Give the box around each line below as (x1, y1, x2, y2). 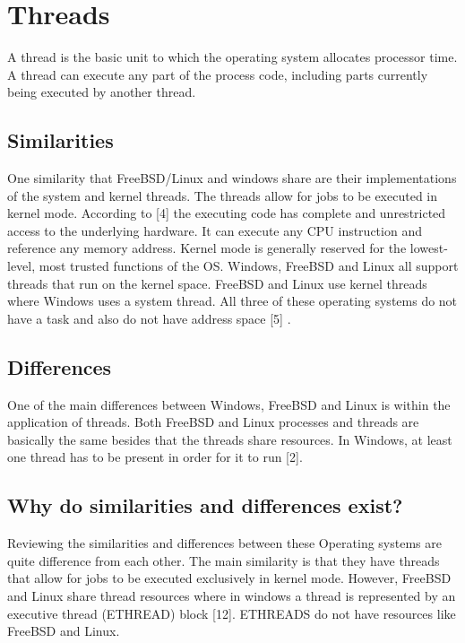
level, (7, 256, 36, 275)
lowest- (409, 239, 448, 257)
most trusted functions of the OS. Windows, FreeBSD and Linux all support (39, 256, 459, 275)
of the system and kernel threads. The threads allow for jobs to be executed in (7, 186, 438, 204)
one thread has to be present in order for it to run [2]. (7, 447, 303, 466)
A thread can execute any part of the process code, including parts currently (7, 65, 428, 83)
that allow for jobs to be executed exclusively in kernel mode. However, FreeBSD (7, 569, 452, 587)
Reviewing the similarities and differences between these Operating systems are (7, 534, 442, 552)
